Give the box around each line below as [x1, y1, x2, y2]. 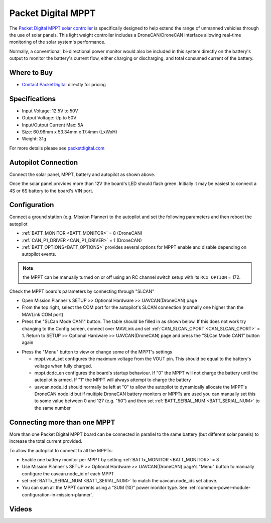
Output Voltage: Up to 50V [22, 115, 77, 121]
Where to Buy [9, 68, 53, 77]
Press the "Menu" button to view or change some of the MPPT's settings [22, 348, 173, 355]
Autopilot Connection [9, 158, 78, 166]
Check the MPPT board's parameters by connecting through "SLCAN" [9, 288, 155, 294]
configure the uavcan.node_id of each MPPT [22, 470, 114, 476]
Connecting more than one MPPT [9, 418, 115, 426]
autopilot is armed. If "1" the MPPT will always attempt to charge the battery [34, 377, 191, 383]
